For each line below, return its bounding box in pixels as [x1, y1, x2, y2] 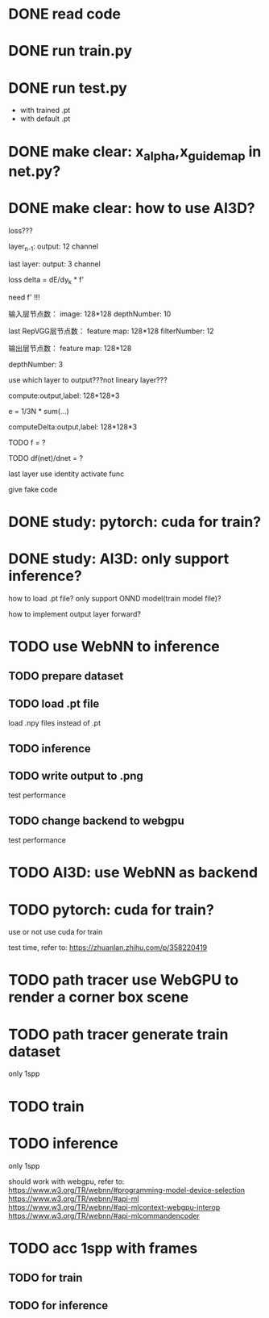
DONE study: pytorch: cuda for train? [8, 513, 262, 531]
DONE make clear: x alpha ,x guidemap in [8, 142, 262, 164]
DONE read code [8, 5, 121, 23]
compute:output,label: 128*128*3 [8, 391, 120, 400]
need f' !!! [8, 292, 40, 302]
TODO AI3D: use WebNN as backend [8, 864, 259, 882]
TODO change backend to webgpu [8, 814, 185, 827]
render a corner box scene [8, 988, 189, 1006]
